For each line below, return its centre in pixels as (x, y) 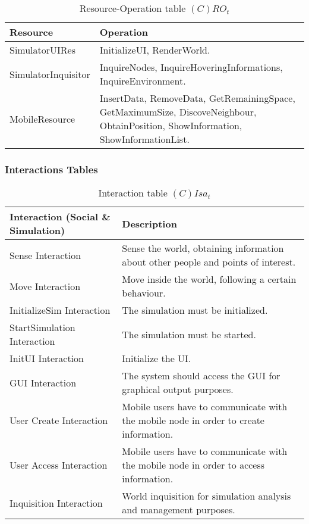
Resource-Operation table (133, 8)
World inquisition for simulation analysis (206, 496)
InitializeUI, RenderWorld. (155, 50)
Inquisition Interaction (56, 503)
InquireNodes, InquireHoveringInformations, (191, 67)
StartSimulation (42, 327)
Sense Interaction (45, 255)
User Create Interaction (59, 420)
